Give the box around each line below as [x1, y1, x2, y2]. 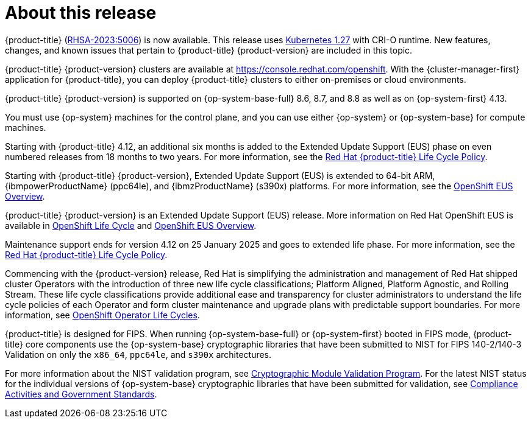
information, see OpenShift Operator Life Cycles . [5, 309, 200, 320]
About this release [5, 2, 157, 23]
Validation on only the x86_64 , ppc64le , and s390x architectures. [5, 349, 272, 360]
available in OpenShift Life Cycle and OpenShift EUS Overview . [5, 220, 257, 231]
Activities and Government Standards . [5, 388, 157, 399]
